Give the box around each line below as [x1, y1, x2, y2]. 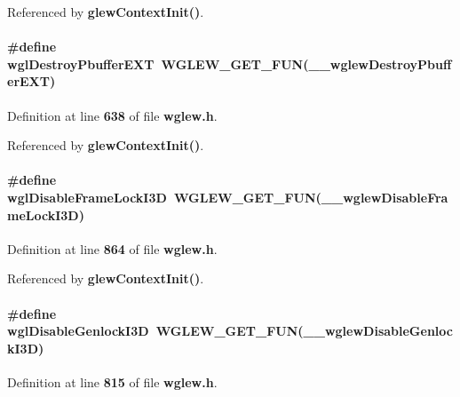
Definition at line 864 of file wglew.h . [7, 239, 218, 258]
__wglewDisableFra [321, 187, 448, 206]
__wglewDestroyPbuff [308, 54, 452, 73]
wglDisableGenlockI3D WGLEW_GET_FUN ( [7, 322, 304, 340]
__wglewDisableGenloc [303, 322, 453, 340]
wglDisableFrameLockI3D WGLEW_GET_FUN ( [7, 187, 321, 206]
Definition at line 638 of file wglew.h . [7, 106, 218, 124]
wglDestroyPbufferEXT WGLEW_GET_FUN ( [7, 54, 309, 73]
